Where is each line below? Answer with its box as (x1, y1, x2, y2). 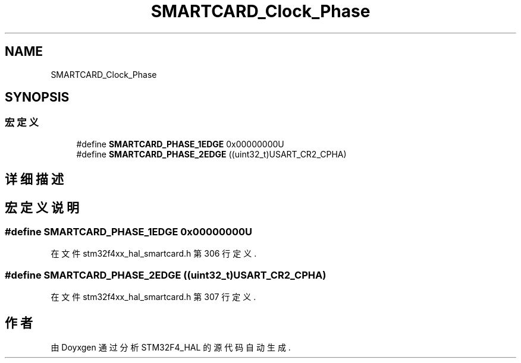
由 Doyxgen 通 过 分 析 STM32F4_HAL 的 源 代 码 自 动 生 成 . (51, 342, 291, 353)
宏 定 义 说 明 (5, 200, 79, 215)
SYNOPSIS (5, 90, 70, 105)
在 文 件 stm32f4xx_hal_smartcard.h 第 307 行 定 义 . (51, 292, 256, 302)
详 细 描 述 (5, 172, 64, 187)
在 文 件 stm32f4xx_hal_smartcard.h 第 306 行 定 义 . (51, 248, 257, 259)
